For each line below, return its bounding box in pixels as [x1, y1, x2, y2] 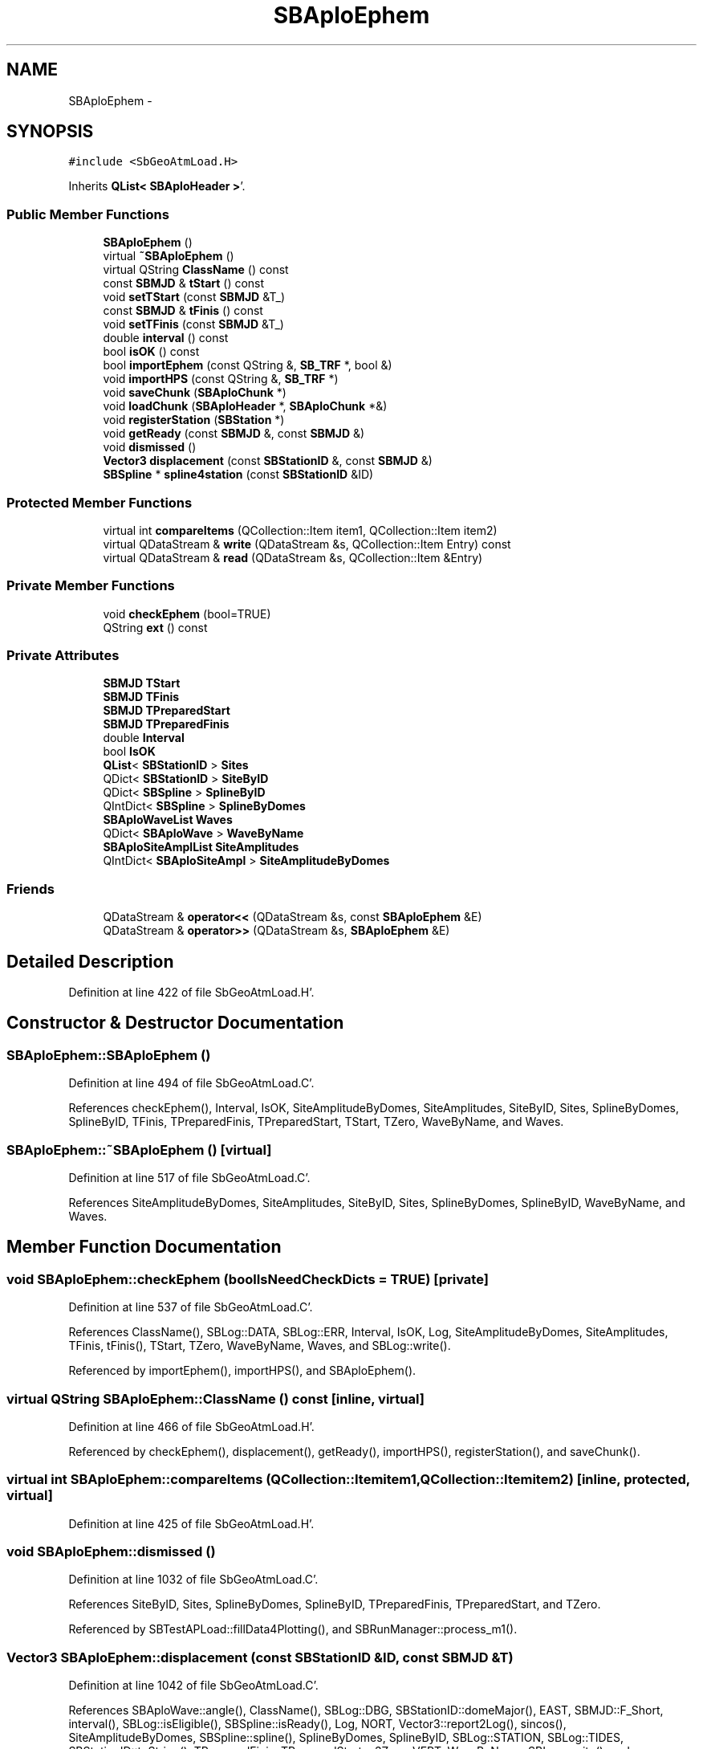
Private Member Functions [6, 577, 175, 594]
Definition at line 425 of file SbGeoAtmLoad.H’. [68, 1516, 315, 1531]
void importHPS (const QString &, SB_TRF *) [103, 372, 339, 386]
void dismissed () [103, 440, 197, 455]
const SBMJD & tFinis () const [103, 304, 263, 318]
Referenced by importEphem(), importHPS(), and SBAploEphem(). [68, 1364, 417, 1378]
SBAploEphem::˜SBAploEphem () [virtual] [6, 1141, 272, 1158]
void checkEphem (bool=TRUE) [103, 606, 271, 621]
